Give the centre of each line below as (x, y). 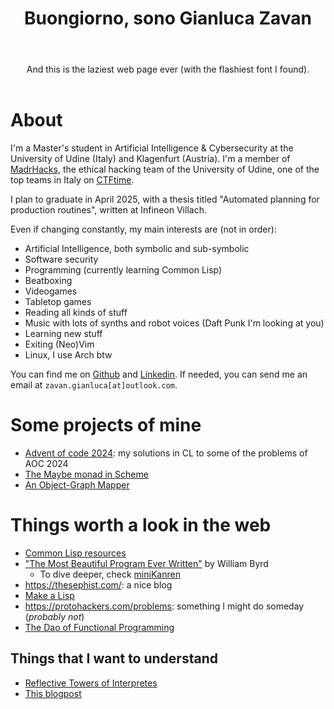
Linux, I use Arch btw (68, 354)
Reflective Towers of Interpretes (91, 683)
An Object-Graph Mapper (77, 484)
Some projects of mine (106, 425)
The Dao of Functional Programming (99, 627)
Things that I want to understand (114, 658)
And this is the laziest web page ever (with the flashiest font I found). (168, 69)
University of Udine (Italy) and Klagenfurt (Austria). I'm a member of (150, 158)
